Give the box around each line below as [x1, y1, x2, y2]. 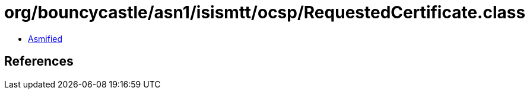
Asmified [28, 33, 63, 44]
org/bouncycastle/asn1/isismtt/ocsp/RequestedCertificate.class [4, 2, 526, 22]
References [4, 54, 74, 69]
